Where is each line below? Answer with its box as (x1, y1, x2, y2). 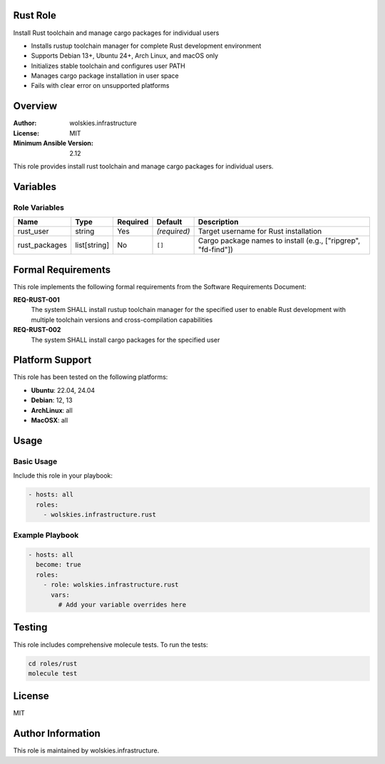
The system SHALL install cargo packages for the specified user (31, 336, 220, 344)
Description (197, 217, 239, 227)
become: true (36, 561, 81, 569)
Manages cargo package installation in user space (31, 71, 180, 80)
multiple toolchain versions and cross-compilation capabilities (31, 315, 213, 324)
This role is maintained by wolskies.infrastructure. (13, 746, 160, 755)
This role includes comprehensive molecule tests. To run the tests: (13, 640, 208, 649)
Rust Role (13, 9, 56, 21)
